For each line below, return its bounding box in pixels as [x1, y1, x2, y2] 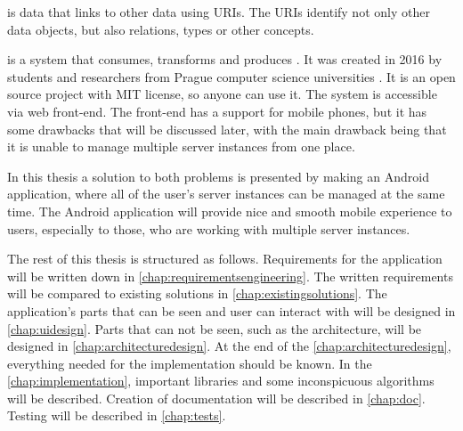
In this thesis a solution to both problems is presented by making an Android [7, 167, 429, 185]
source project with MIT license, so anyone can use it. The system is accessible [7, 85, 437, 103]
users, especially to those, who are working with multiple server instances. [7, 219, 410, 238]
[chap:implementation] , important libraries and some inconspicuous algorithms [7, 371, 435, 390]
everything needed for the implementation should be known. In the [7, 354, 372, 372]
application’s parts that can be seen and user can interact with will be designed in [7, 301, 456, 320]
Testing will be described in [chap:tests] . [7, 406, 226, 425]
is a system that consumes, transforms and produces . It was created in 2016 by [7, 50, 443, 69]
